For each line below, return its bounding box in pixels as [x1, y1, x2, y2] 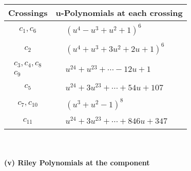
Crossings [8, 7, 48, 18]
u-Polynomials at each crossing [55, 7, 183, 18]
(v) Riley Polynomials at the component [4, 157, 150, 167]
